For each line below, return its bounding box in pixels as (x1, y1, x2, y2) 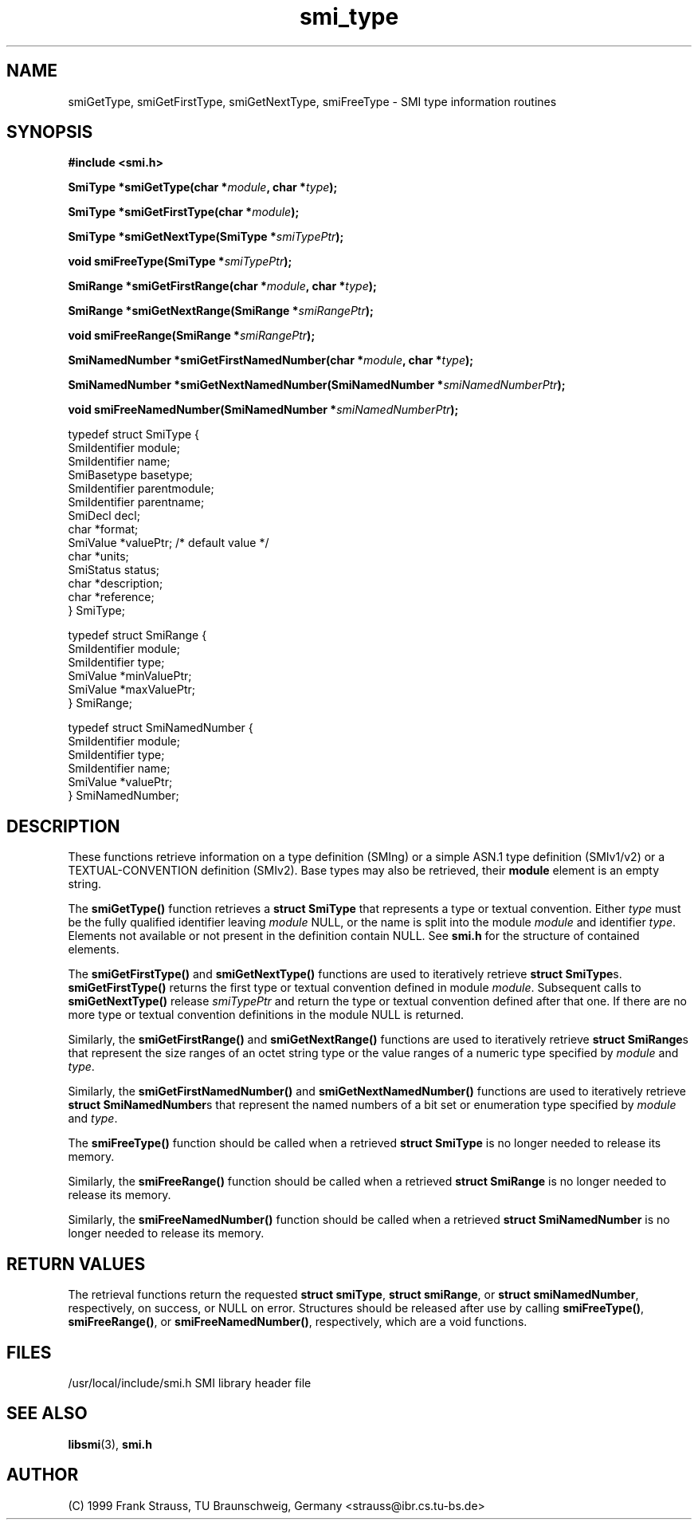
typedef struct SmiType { (68, 427, 200, 442)
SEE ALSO (6, 1403, 88, 1424)
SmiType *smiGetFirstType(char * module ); (68, 205, 300, 219)
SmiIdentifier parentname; (68, 495, 205, 509)
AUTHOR (6, 1465, 79, 1485)
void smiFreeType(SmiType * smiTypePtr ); (68, 254, 292, 269)
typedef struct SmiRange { (68, 628, 207, 643)
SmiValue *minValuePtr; (68, 669, 192, 683)
